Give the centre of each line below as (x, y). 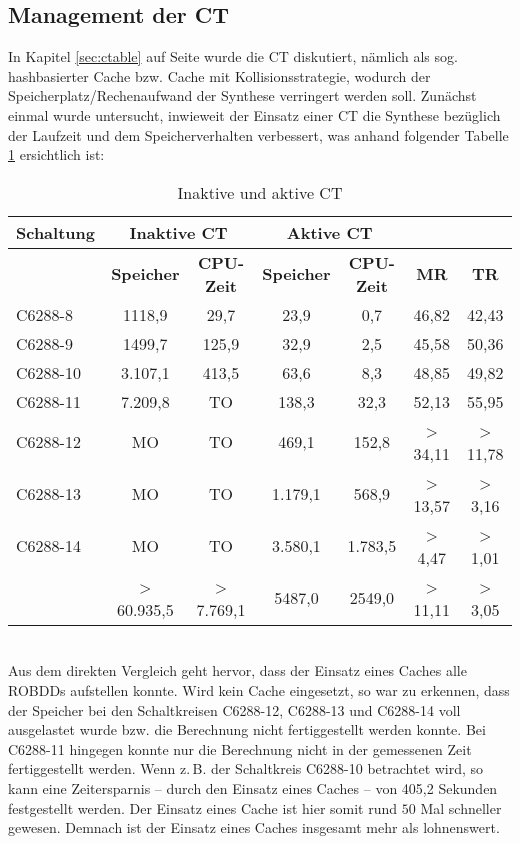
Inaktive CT (178, 232)
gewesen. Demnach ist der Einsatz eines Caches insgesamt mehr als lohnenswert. (254, 827)
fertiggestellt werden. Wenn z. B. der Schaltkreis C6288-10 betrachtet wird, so (246, 768)
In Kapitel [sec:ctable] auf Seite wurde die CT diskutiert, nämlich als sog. (233, 56)
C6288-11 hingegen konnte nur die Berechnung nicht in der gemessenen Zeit (240, 748)
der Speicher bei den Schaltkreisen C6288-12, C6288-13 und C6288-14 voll (234, 709)
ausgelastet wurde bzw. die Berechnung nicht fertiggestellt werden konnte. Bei (247, 729)
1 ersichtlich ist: (56, 154)
